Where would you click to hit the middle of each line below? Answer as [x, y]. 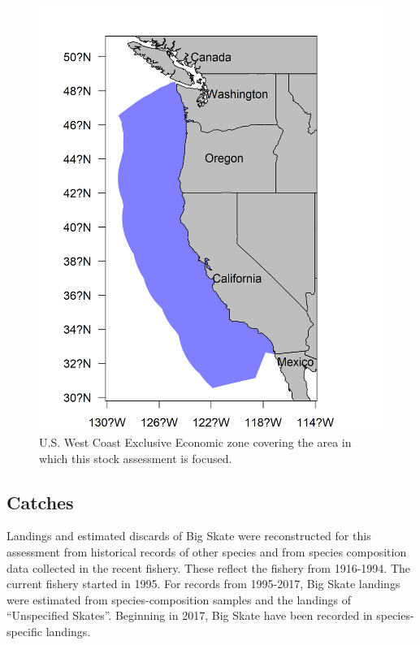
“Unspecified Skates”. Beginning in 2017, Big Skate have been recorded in [190, 615]
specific [25, 632]
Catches [40, 502]
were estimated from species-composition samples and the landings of [179, 599]
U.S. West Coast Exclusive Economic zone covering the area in [195, 442]
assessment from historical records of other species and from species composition [207, 552]
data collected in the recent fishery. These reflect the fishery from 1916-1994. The [208, 567]
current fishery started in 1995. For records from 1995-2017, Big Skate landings [204, 584]
